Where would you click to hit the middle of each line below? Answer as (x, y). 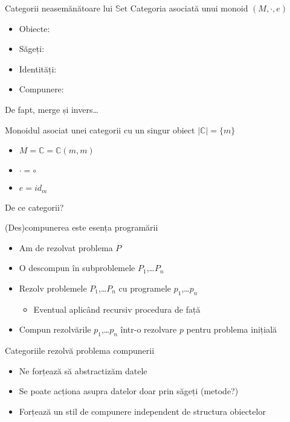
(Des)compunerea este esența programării (82, 227)
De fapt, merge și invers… (52, 109)
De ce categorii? (34, 207)
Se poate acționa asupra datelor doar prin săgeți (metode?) (129, 391)
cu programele (145, 288)
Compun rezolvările (55, 329)
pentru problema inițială (232, 329)
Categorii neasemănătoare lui (59, 8)
